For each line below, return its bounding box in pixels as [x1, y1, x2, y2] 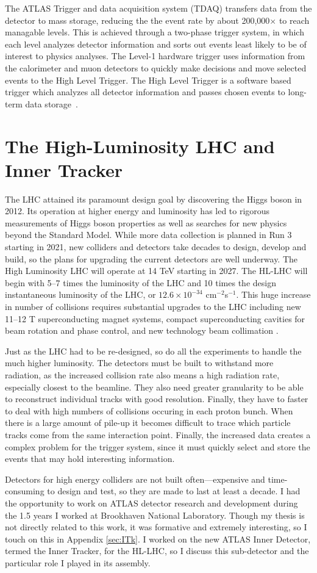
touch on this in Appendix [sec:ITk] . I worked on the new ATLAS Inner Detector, [5, 532, 311, 545]
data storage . [25, 97, 78, 110]
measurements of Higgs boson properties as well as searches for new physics [5, 216, 287, 229]
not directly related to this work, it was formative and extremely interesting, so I [5, 521, 307, 533]
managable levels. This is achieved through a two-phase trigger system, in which [5, 26, 304, 38]
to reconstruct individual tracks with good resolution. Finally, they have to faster [5, 392, 308, 405]
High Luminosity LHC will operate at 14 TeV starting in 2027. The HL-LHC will [5, 264, 308, 277]
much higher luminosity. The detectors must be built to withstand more [5, 356, 274, 369]
